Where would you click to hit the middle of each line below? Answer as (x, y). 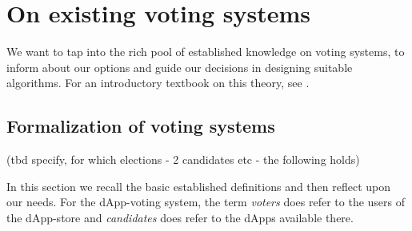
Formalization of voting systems (141, 126)
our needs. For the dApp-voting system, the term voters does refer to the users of (206, 202)
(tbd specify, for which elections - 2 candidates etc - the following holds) (183, 159)
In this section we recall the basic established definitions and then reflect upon (199, 186)
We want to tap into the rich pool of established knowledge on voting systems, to (206, 52)
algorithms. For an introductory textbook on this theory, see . (158, 83)
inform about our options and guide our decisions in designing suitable (180, 67)
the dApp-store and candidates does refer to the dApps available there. (180, 217)
